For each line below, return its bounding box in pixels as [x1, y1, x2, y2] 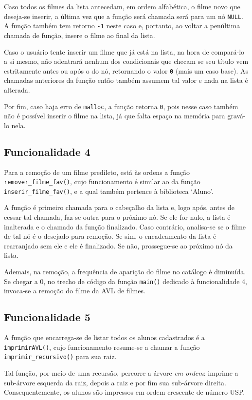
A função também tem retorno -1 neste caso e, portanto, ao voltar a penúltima [4, 20, 240, 31]
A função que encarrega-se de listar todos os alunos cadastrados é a [4, 332, 205, 343]
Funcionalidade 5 [4, 309, 90, 324]
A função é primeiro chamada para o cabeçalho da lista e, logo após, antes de [4, 202, 234, 212]
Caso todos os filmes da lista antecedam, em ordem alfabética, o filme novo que [4, 1, 240, 11]
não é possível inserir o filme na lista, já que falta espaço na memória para [4, 111, 225, 121]
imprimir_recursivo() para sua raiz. [4, 351, 117, 362]
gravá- [227, 111, 246, 121]
